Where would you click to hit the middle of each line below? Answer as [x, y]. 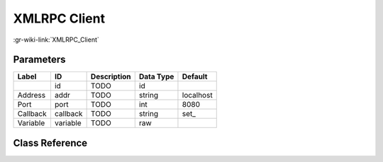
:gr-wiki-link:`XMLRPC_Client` [56, 40]
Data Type [156, 76]
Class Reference [50, 143]
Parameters [39, 60]
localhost [197, 96]
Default [195, 76]
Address [32, 96]
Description [111, 76]
